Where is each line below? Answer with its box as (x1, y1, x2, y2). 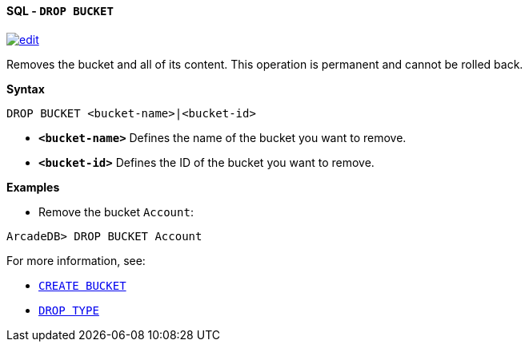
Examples (6, 180, 60, 194)
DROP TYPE (38, 303, 99, 317)
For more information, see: (6, 253, 146, 267)
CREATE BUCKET (38, 279, 126, 292)
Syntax (6, 81, 45, 96)
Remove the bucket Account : (38, 204, 194, 219)
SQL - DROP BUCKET (6, 4, 114, 18)
